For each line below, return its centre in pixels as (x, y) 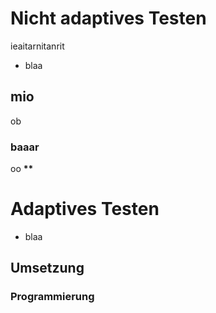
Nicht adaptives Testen (108, 18)
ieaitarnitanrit (37, 46)
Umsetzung (47, 268)
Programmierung (52, 297)
